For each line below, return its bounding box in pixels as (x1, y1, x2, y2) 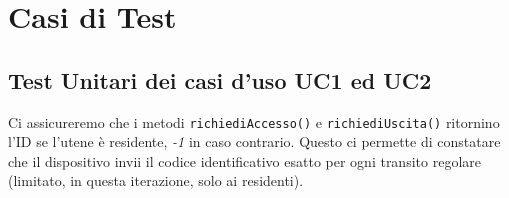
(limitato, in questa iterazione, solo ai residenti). (8, 170, 304, 191)
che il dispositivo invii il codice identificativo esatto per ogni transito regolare (8, 150, 481, 171)
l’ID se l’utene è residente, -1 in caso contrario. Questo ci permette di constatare (8, 131, 501, 152)
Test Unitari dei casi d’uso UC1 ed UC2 (8, 64, 432, 95)
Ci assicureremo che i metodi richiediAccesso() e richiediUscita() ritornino (8, 111, 500, 132)
